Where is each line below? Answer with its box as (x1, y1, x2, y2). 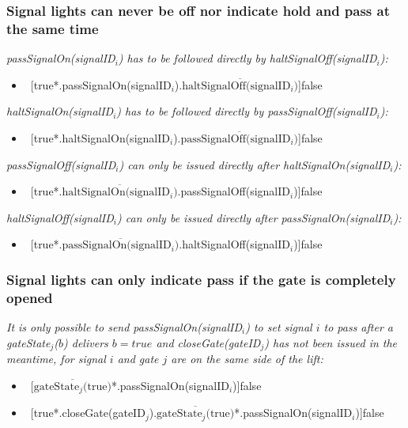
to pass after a (323, 319, 393, 335)
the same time (6, 18, 99, 38)
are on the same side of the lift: (171, 350, 323, 367)
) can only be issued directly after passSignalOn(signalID (117, 209, 391, 225)
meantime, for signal (6, 350, 106, 367)
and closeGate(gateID (156, 334, 261, 350)
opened (6, 287, 53, 307)
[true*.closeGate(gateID (30, 404, 145, 421)
